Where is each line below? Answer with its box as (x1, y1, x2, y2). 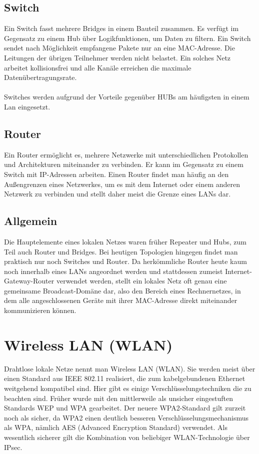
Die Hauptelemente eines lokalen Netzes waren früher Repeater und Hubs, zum (4, 236, 246, 246)
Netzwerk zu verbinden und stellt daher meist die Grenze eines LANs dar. (4, 188, 231, 199)
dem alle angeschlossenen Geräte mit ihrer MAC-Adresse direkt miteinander (4, 295, 237, 305)
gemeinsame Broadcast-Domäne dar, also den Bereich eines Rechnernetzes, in (4, 285, 241, 295)
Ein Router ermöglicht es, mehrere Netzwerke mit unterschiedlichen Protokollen (4, 149, 248, 159)
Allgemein (4, 213, 57, 228)
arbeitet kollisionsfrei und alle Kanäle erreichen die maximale (4, 62, 191, 72)
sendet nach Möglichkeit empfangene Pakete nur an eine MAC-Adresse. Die (4, 42, 235, 53)
